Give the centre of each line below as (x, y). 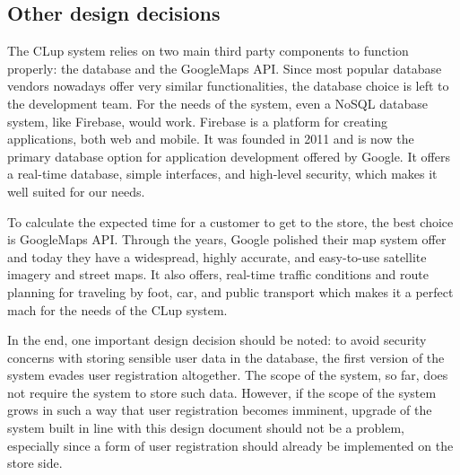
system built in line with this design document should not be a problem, (206, 428)
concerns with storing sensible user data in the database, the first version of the (226, 357)
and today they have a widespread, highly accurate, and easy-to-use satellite (217, 256)
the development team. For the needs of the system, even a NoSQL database (217, 103)
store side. (35, 463)
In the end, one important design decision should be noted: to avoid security (217, 340)
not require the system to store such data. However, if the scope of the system (222, 392)
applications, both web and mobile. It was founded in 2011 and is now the (211, 139)
